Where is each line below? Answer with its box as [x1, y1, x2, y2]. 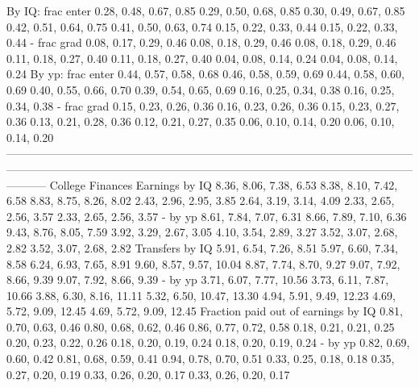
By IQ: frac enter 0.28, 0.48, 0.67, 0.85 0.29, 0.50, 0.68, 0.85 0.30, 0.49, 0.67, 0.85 [6, 2, 405, 19]
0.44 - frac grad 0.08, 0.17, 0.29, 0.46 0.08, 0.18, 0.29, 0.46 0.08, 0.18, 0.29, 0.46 [6, 34, 396, 51]
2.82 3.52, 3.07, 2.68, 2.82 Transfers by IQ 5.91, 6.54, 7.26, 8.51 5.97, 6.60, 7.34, [6, 239, 398, 256]
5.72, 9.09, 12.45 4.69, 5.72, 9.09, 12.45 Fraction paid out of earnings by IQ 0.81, [6, 302, 403, 319]
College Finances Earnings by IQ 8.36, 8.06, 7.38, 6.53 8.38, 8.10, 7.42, [49, 176, 398, 193]
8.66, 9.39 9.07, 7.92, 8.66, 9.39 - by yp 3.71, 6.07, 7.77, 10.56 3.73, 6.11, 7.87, [6, 271, 389, 288]
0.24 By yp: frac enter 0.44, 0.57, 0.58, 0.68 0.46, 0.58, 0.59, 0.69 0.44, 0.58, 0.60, [6, 65, 404, 82]
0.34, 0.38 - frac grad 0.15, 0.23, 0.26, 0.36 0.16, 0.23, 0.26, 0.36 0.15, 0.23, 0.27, [6, 97, 400, 114]
